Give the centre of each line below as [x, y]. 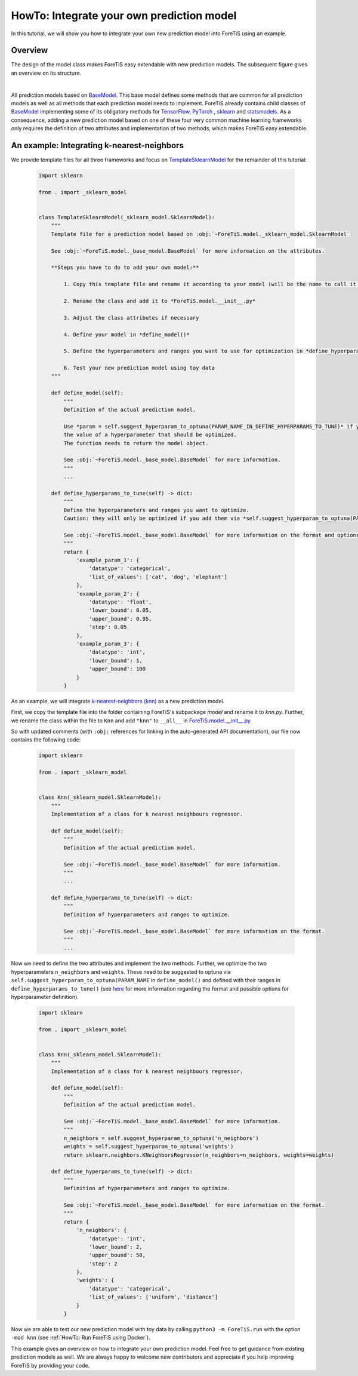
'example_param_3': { [108, 643]
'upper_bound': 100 [117, 669]
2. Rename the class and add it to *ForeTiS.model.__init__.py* [160, 301]
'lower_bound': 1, [115, 661]
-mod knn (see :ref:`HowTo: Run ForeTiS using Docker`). [81, 1338]
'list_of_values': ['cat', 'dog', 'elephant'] [158, 577]
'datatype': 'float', [120, 602]
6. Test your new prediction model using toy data [139, 368]
